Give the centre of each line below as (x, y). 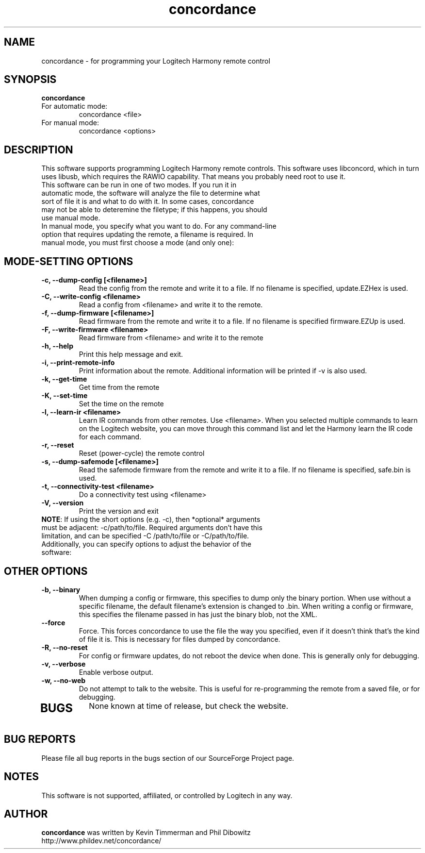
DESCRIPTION (39, 150)
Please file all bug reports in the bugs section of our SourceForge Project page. (168, 758)
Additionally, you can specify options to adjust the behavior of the (146, 544)
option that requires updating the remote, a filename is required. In (147, 234)
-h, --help (57, 346)
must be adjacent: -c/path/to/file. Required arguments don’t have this (152, 528)
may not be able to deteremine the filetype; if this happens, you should (154, 210)
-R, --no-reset (65, 647)
